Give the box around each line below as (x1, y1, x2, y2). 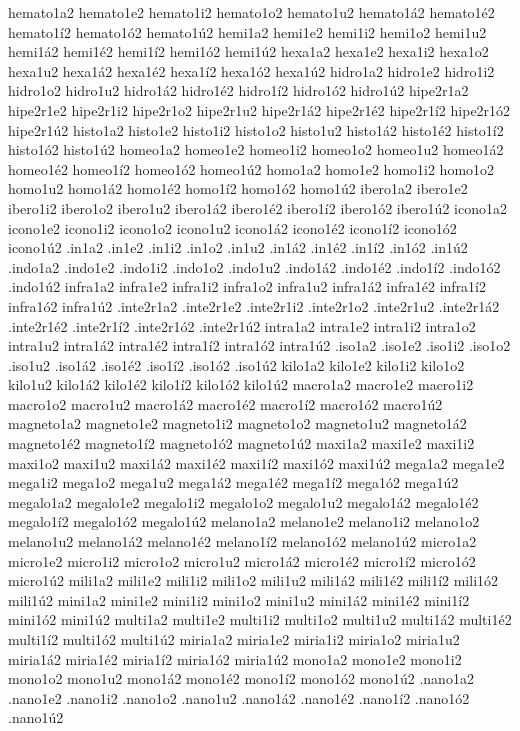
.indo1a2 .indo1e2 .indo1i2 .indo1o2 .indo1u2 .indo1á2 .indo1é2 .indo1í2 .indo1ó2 (8, 256, 501, 277)
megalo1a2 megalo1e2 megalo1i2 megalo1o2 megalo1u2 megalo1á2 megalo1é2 (8, 491, 479, 512)
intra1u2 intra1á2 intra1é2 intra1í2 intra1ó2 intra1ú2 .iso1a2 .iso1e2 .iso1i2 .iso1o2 (8, 335, 511, 356)
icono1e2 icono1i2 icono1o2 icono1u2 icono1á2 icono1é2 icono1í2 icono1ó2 (8, 217, 457, 238)
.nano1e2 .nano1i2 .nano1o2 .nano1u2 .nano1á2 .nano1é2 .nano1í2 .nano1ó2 (8, 687, 470, 708)
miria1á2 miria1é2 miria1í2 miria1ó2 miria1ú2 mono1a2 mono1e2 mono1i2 (8, 648, 462, 669)
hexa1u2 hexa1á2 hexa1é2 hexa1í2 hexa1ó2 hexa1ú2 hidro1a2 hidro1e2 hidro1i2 (8, 60, 495, 81)
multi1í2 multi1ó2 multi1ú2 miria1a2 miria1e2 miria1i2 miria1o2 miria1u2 (8, 629, 460, 649)
